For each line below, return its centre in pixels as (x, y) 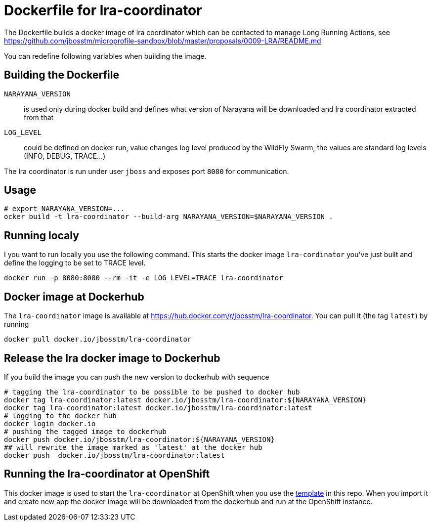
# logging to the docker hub (60, 416)
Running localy (42, 235)
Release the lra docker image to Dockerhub (112, 358)
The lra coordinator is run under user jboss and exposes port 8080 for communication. (147, 171)
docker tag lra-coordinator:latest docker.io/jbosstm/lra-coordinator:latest (158, 408)
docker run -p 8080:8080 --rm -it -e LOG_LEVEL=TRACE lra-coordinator (144, 278)
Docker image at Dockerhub (74, 297)
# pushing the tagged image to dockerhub (85, 431)
